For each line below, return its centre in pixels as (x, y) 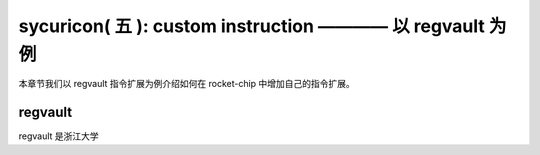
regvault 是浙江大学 (58, 136)
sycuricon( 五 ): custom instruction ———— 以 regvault (251, 26)
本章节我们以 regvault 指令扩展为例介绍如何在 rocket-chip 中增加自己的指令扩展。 (186, 84)
